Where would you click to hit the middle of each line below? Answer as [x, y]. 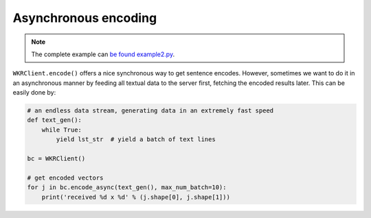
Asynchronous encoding [85, 18]
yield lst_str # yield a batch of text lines [136, 140]
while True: [62, 130]
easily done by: [34, 93]
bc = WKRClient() [56, 159]
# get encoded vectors [65, 178]
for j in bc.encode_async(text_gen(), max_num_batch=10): [127, 187]
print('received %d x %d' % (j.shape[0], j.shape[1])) [136, 197]
